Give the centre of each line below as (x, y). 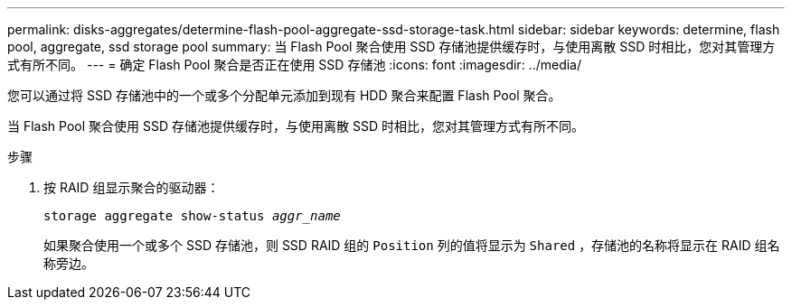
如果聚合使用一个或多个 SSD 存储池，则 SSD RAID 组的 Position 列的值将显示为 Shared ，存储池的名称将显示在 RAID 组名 (412, 245)
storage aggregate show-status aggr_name (192, 216)
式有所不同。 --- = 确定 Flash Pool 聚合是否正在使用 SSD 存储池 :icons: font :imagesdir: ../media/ (295, 65)
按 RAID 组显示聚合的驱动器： (132, 187)
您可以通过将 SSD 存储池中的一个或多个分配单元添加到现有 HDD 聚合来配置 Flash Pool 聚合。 (284, 95)
